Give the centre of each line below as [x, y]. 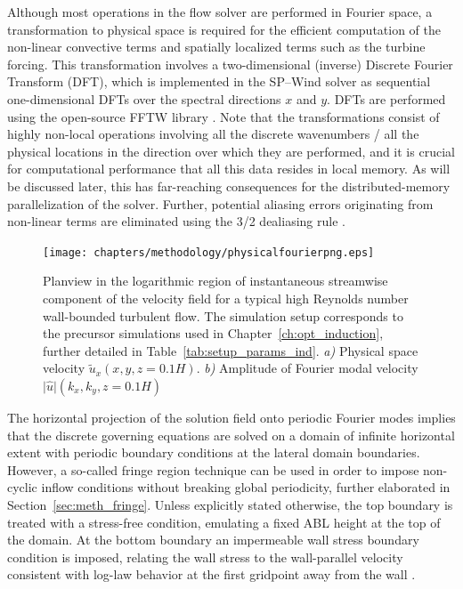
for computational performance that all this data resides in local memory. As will [229, 169]
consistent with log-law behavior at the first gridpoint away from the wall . [211, 574]
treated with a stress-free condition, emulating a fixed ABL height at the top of [224, 522]
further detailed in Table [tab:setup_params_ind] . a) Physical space [231, 350]
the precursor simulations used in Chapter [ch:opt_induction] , [213, 333]
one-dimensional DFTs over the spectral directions [144, 98]
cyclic [22, 487]
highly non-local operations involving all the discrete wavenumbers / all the [213, 134]
